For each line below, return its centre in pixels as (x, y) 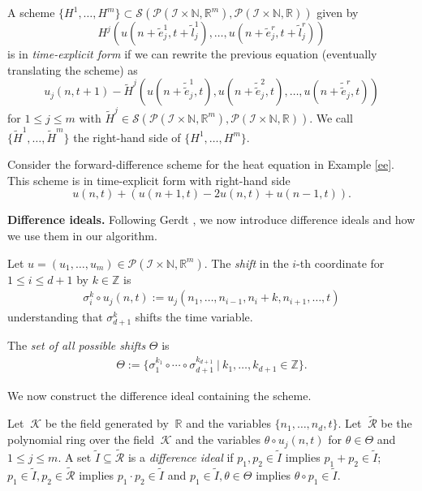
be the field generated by (107, 423)
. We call (331, 117)
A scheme (31, 12)
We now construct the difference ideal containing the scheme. (159, 395)
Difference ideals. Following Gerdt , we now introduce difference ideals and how (211, 220)
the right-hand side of (127, 137)
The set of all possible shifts (77, 345)
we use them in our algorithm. (82, 235)
